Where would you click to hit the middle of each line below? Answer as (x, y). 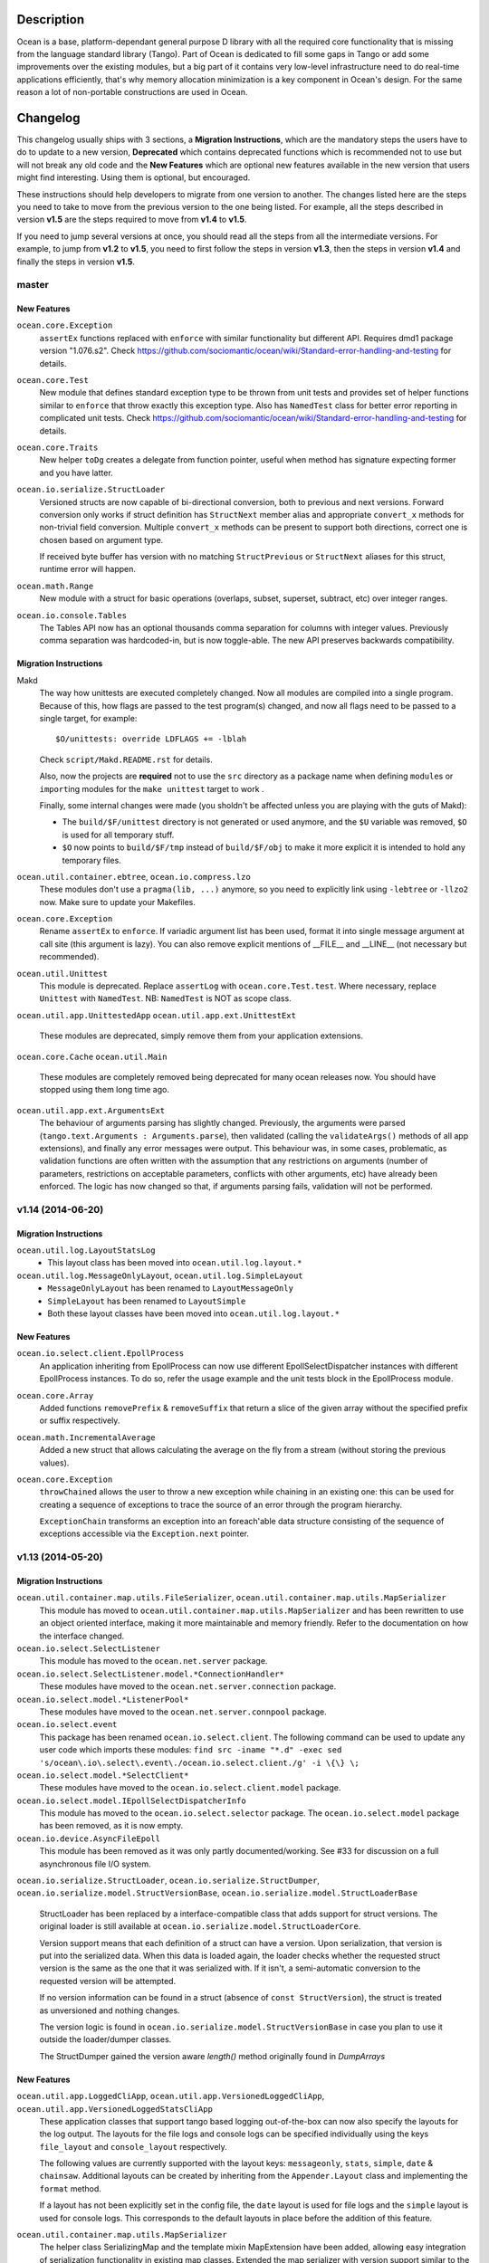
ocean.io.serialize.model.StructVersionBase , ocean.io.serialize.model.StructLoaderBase (217, 1893)
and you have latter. (76, 473)
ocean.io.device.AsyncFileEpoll (88, 1838)
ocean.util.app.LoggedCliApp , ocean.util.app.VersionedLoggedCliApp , (171, 2096)
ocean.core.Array (55, 1395)
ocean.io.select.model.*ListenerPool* (103, 1699)
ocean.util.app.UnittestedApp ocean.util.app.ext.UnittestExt (156, 1015)
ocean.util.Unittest (62, 974)
